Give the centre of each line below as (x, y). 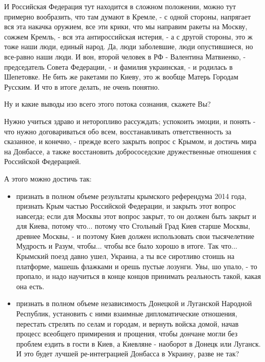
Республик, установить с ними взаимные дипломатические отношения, (127, 314)
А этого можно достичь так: (48, 178)
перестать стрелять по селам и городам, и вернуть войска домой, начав (127, 323)
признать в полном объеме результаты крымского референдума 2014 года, (131, 196)
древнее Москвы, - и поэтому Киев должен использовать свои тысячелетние (135, 236)
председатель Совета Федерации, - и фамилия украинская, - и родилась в (118, 66)
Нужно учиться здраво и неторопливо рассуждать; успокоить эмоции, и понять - (130, 121)
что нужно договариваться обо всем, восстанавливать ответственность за (118, 131)
